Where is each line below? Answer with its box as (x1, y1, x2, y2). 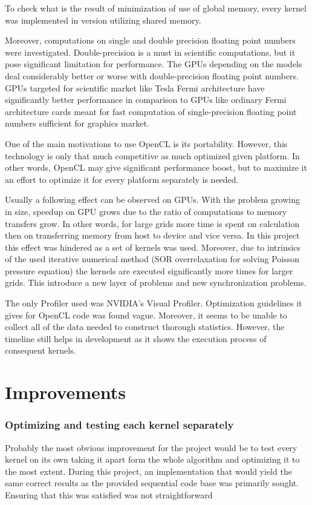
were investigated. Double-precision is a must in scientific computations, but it (5, 45, 296, 58)
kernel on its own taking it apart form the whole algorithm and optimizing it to (5, 453, 300, 466)
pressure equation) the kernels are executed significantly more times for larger (5, 264, 293, 277)
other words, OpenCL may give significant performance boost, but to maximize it (5, 161, 307, 174)
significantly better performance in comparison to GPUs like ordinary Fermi (5, 93, 287, 106)
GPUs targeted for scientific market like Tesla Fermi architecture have (5, 81, 265, 94)
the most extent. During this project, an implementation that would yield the (5, 464, 292, 477)
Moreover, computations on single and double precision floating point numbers (5, 34, 296, 47)
